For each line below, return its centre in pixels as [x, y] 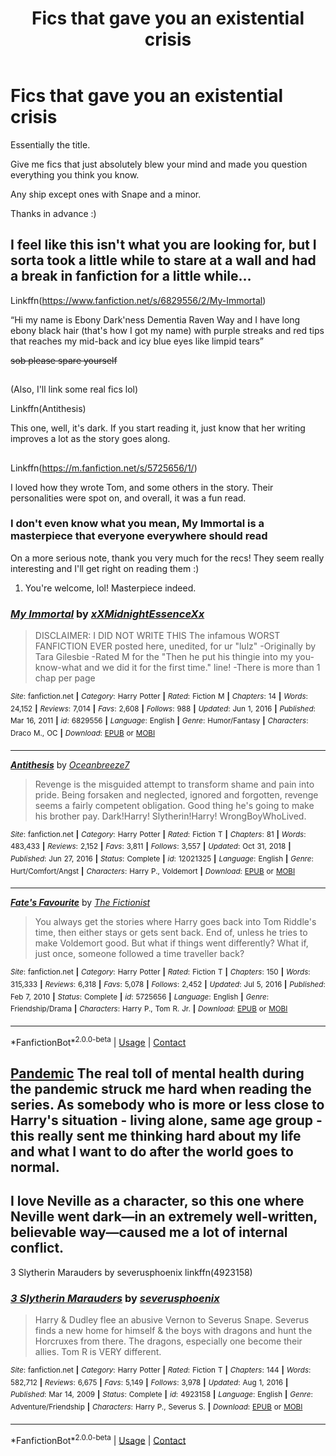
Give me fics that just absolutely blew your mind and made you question [159, 164]
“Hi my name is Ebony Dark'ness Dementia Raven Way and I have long [155, 319]
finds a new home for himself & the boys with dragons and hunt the [173, 1331]
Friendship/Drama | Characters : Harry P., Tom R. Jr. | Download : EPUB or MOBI [149, 1009]
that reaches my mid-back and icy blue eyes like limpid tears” [137, 341]
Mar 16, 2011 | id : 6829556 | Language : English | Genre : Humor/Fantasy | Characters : [159, 721]
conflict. [37, 1248]
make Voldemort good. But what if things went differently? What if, [171, 943]
